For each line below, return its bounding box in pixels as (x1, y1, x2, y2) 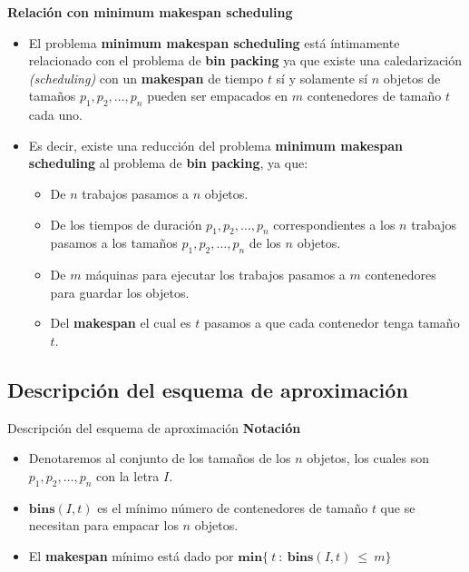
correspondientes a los (273, 214, 396, 233)
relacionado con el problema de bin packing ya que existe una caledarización (28, 51, 463, 70)
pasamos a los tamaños (50, 233, 178, 252)
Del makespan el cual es (50, 313, 191, 332)
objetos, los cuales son (307, 449, 430, 468)
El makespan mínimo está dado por (28, 546, 234, 565)
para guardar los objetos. (50, 282, 190, 301)
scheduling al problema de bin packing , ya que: (28, 153, 308, 173)
